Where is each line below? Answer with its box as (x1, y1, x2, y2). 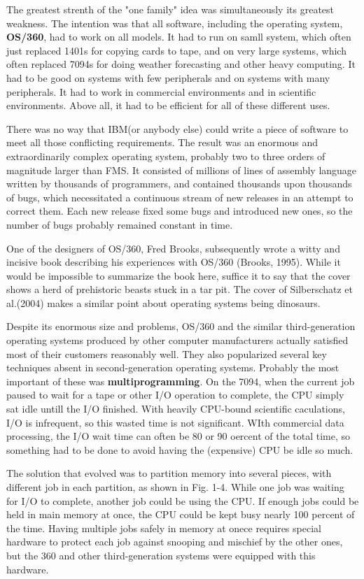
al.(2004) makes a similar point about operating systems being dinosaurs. (6, 295, 321, 310)
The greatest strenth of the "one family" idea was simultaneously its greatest (6, 2, 335, 16)
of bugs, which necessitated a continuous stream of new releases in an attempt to (6, 190, 353, 204)
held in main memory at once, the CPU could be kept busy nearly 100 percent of (6, 507, 355, 522)
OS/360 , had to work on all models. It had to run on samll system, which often (6, 29, 351, 44)
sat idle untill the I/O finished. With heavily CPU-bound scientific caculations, (6, 401, 345, 416)
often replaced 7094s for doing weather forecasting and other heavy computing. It (6, 57, 356, 71)
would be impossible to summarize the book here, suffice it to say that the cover (6, 268, 351, 283)
